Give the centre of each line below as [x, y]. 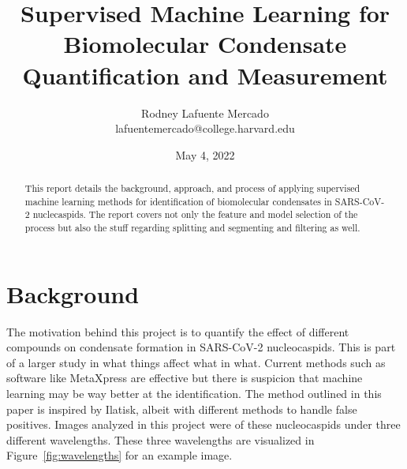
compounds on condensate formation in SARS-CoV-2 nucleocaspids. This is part [201, 347]
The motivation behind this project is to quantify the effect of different [178, 331]
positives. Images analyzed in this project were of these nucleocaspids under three [203, 424]
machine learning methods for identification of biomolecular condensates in [178, 201]
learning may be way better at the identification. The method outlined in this [194, 394]
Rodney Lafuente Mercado [205, 113]
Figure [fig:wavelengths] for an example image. [119, 455]
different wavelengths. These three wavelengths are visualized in [161, 439]
